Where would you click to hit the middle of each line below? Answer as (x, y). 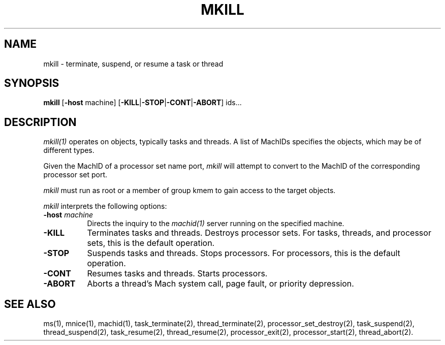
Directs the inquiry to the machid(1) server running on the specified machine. (216, 224)
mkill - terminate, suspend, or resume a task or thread (133, 64)
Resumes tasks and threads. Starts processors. (177, 274)
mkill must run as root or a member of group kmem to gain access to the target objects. (189, 191)
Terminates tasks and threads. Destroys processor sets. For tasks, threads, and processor (259, 233)
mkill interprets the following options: (105, 206)
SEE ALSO (30, 304)
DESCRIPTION (40, 122)
